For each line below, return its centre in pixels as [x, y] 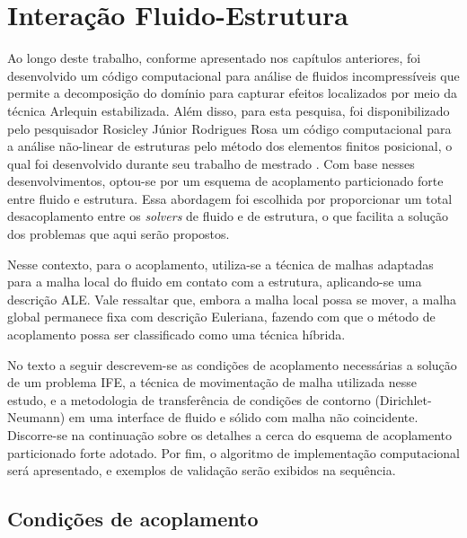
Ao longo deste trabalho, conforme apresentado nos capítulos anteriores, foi [214, 58]
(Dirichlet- [403, 399]
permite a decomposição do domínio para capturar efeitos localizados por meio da [232, 93]
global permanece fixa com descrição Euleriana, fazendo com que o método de [221, 317]
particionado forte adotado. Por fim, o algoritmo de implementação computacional [233, 452]
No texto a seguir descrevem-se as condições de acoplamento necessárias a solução [232, 364]
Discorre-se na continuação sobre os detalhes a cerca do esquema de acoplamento [229, 435]
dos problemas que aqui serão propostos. [119, 234]
